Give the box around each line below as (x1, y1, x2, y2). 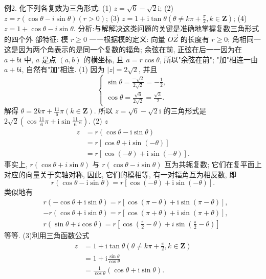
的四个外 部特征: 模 (4, 34, 69, 44)
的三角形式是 (163, 105, 207, 116)
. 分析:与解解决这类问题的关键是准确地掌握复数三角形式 (73, 22, 259, 33)
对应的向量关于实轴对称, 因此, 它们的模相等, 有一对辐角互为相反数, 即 (4, 169, 237, 179)
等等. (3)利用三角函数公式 (4, 229, 90, 240)
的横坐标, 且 (83, 54, 124, 64)
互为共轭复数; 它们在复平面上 (164, 159, 262, 170)
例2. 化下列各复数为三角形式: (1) (4, 3, 112, 13)
